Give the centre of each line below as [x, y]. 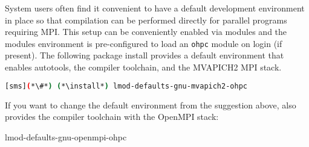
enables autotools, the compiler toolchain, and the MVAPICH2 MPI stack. [143, 67]
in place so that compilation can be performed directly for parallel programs [146, 20]
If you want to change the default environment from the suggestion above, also [151, 105]
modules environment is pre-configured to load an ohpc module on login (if [144, 43]
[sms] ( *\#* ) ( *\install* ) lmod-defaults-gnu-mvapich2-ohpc [126, 86]
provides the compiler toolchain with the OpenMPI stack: [112, 117]
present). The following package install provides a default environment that [145, 55]
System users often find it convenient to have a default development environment [155, 8]
